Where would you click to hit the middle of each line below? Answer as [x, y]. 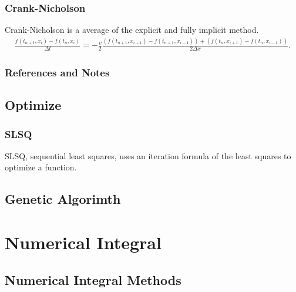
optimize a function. [41, 167]
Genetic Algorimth [63, 199]
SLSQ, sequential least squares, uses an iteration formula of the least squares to [148, 155]
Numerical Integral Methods [93, 279]
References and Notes [57, 72]
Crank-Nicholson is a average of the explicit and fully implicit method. [132, 30]
